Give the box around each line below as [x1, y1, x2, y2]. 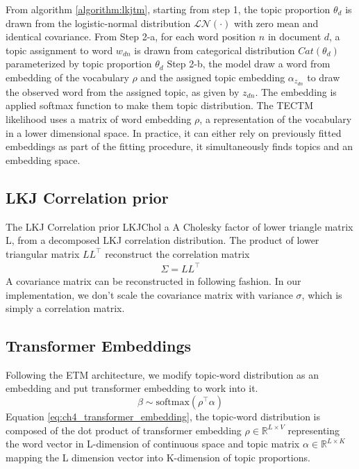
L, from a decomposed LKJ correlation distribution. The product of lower [6, 233, 319, 247]
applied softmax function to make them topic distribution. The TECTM [6, 98, 313, 113]
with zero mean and [233, 15, 319, 30]
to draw [307, 69, 340, 84]
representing [287, 422, 340, 437]
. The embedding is [255, 84, 337, 99]
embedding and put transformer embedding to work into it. [6, 381, 258, 395]
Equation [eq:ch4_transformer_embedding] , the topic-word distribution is [6, 409, 320, 424]
